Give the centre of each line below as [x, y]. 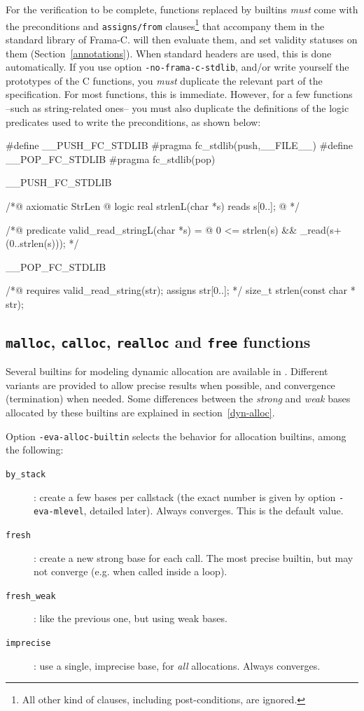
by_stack [26, 474]
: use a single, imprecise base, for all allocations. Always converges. [177, 665]
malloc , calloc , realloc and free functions [158, 341]
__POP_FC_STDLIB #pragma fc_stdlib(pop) [111, 159]
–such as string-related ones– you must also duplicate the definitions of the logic [177, 107]
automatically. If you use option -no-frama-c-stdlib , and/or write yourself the [177, 67]
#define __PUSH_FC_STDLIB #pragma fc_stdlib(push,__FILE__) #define [180, 145]
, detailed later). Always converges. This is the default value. [213, 511]
